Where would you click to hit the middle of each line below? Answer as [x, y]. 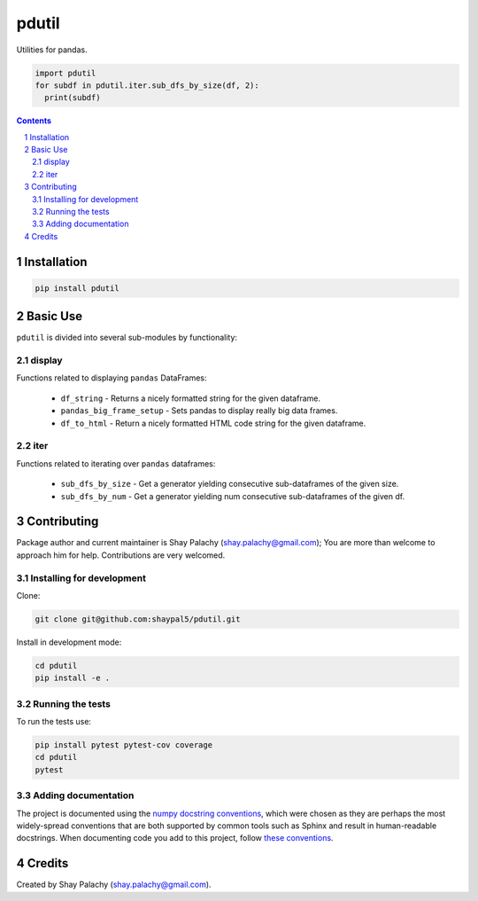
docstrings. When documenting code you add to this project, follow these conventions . [175, 838]
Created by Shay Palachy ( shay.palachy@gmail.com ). [114, 885]
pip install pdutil [77, 288]
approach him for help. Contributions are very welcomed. [121, 555]
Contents [34, 121]
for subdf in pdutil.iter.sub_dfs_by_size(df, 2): [147, 85]
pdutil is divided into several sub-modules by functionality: [127, 338]
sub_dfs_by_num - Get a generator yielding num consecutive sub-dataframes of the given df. [233, 496]
